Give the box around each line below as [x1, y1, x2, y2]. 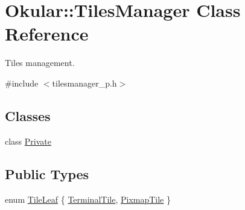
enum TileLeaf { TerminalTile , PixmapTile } [5, 192, 171, 205]
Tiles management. [5, 56, 75, 69]
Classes [5, 106, 51, 125]
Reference [5, 21, 89, 46]
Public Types [5, 164, 89, 183]
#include [5, 76, 39, 89]
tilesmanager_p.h [52, 76, 117, 89]
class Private [5, 134, 51, 147]
